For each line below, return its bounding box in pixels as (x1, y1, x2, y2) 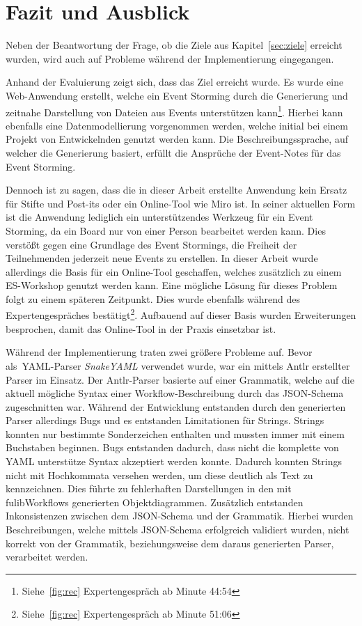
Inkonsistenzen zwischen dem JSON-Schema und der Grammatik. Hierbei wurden (6, 508, 354, 523)
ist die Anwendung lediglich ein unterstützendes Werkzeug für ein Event (6, 210, 313, 224)
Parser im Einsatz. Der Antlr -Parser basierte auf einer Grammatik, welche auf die (6, 372, 354, 386)
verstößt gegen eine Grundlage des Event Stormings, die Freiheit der (6, 237, 297, 251)
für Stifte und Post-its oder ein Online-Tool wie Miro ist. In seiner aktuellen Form (6, 196, 356, 210)
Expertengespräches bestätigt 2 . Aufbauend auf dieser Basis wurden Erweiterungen (6, 306, 356, 322)
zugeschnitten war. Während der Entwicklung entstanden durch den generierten (6, 399, 346, 414)
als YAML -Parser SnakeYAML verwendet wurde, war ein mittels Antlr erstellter (6, 358, 350, 373)
